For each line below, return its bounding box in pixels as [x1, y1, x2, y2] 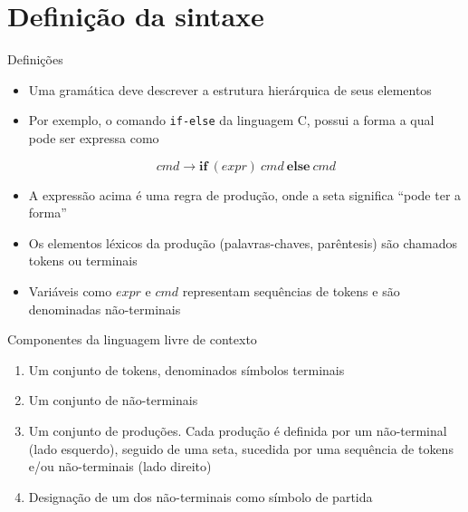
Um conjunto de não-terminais [28, 391, 198, 410]
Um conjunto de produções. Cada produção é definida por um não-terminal [28, 420, 447, 440]
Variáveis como [28, 281, 112, 300]
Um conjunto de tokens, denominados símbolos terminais [28, 360, 345, 379]
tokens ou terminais [28, 251, 138, 270]
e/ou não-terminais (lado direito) [28, 457, 212, 476]
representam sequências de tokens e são [182, 281, 400, 300]
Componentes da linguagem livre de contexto [7, 330, 257, 349]
